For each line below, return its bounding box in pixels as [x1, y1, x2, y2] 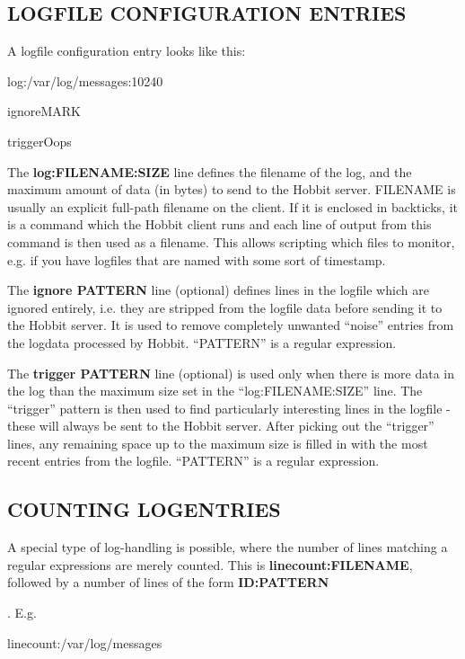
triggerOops [7, 131, 72, 150]
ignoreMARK [7, 102, 81, 120]
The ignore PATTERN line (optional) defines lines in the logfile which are [7, 281, 429, 299]
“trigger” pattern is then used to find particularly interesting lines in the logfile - [7, 398, 451, 417]
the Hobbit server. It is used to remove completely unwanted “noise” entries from [7, 316, 454, 334]
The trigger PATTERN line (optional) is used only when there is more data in [7, 363, 455, 382]
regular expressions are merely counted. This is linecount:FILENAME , [7, 555, 413, 574]
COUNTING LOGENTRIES [7, 495, 281, 523]
